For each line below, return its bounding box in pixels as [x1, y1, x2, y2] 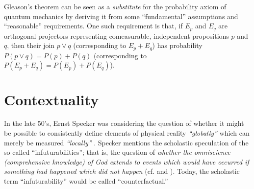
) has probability [152, 40, 203, 50]
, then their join [7, 40, 55, 50]
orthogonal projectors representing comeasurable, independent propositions [4, 30, 229, 41]
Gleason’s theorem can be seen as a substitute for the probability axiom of [4, 1, 227, 11]
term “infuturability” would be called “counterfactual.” [4, 175, 168, 186]
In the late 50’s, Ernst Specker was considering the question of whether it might [4, 118, 244, 128]
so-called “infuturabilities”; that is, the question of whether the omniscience [4, 147, 230, 157]
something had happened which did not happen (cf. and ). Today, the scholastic [4, 166, 240, 176]
